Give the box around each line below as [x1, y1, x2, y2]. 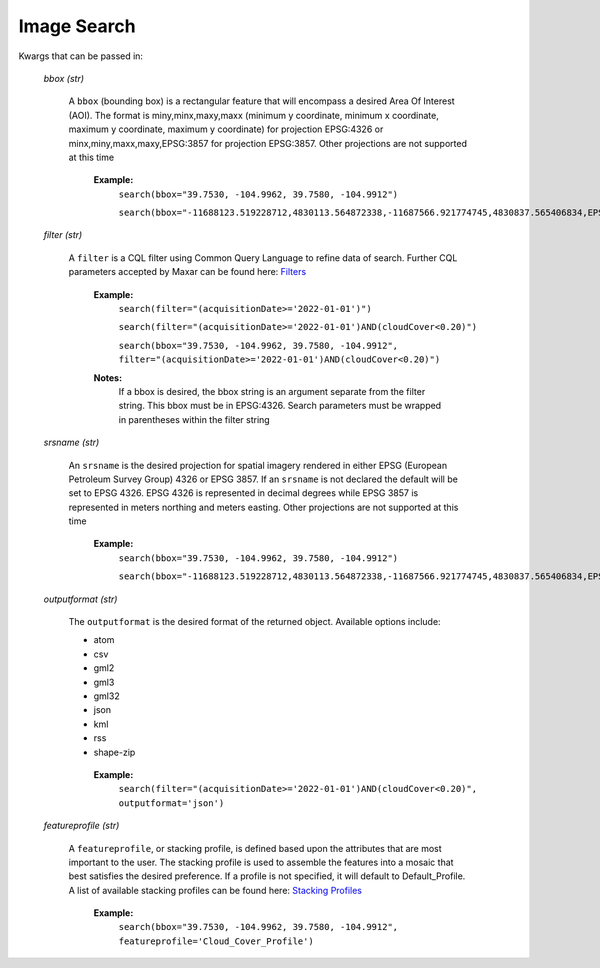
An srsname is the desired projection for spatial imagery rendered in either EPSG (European [68, 459, 448, 471]
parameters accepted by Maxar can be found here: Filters [68, 266, 307, 278]
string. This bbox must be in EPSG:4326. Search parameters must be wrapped [118, 400, 442, 412]
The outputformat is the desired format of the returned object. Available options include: [68, 616, 441, 628]
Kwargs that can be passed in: [18, 50, 144, 62]
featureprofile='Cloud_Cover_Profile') [118, 935, 314, 947]
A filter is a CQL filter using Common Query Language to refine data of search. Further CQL [68, 251, 458, 264]
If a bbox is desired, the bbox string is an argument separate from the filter [118, 385, 426, 397]
